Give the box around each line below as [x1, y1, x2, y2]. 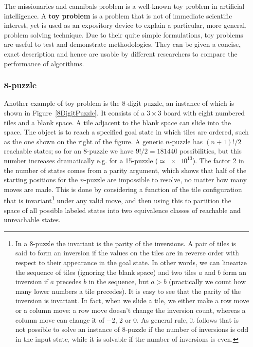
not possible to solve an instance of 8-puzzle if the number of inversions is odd [15, 324, 249, 334]
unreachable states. [4, 214, 61, 225]
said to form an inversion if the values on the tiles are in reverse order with [15, 248, 239, 258]
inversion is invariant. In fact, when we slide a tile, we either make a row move [15, 295, 249, 306]
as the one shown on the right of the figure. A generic [4, 136, 163, 146]
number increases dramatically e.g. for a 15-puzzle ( [4, 155, 158, 165]
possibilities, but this [180, 146, 242, 156]
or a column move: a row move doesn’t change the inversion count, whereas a [15, 305, 246, 315]
